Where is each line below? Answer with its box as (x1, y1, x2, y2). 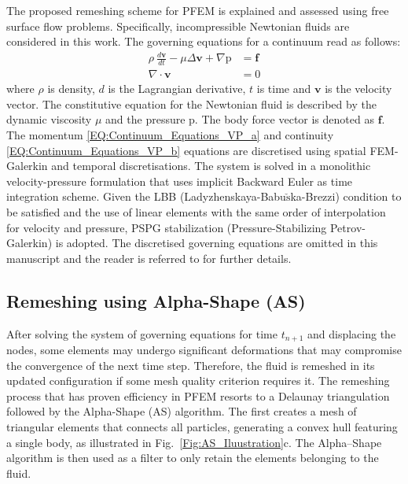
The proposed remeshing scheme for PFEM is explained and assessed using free (6, 2, 389, 18)
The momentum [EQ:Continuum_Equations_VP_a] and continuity (6, 126, 334, 142)
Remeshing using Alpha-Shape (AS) (6, 288, 306, 312)
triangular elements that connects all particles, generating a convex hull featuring (6, 418, 398, 434)
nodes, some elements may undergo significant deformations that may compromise (6, 341, 402, 357)
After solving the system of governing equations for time (6, 325, 278, 342)
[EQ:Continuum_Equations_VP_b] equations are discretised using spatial (6, 142, 366, 158)
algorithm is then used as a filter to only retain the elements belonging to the (6, 449, 379, 466)
